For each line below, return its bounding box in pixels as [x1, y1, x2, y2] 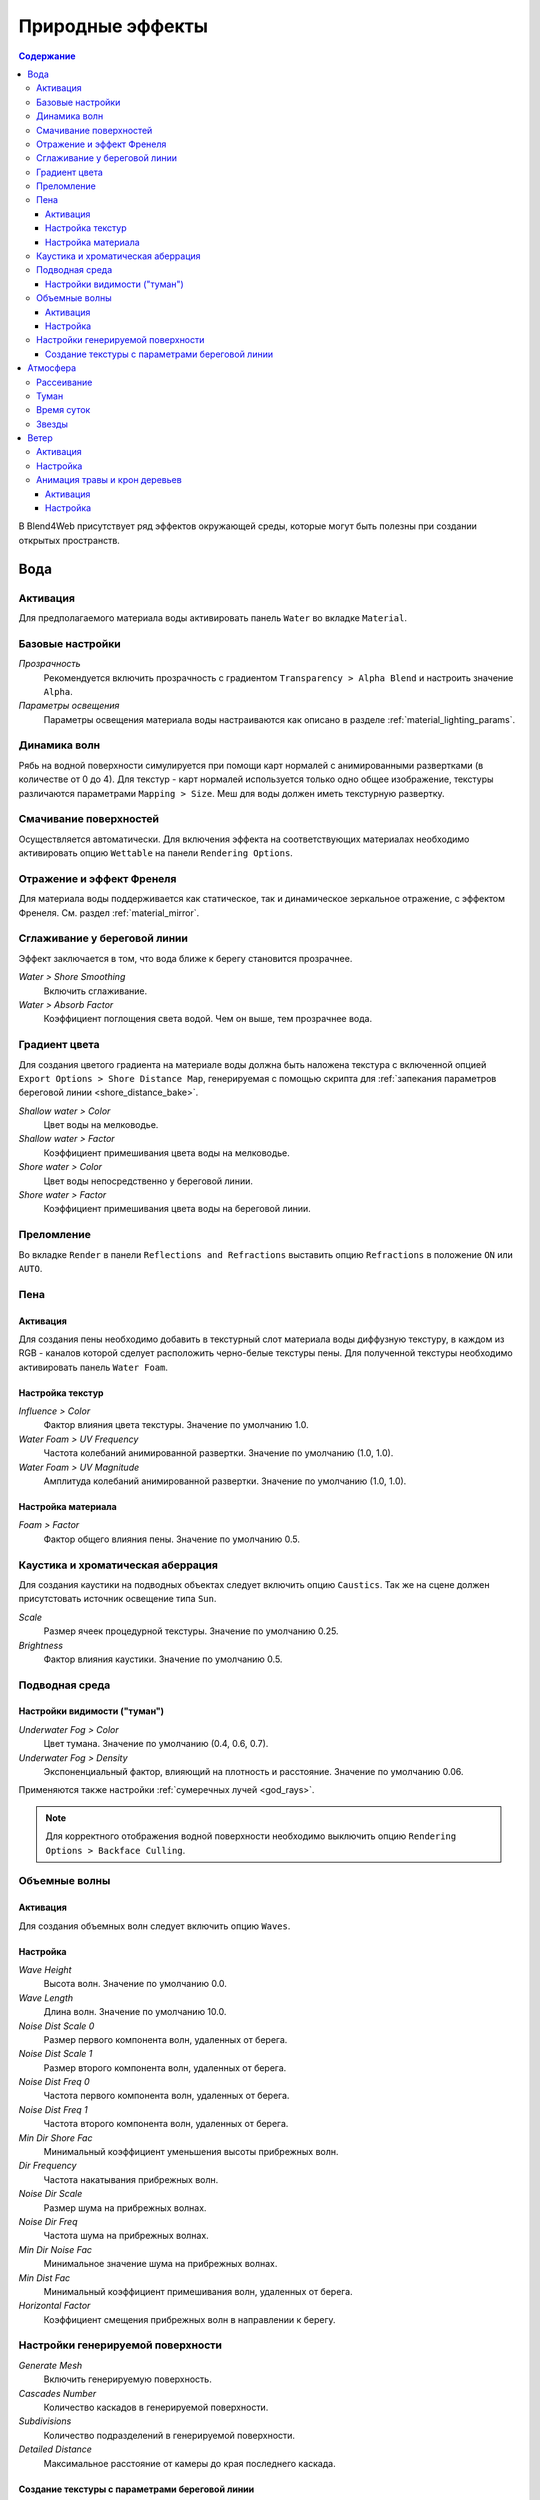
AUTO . [18, 1262, 43, 1274]
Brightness [18, 1639, 64, 1651]
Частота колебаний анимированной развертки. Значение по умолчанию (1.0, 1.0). [43, 1447, 394, 1459]
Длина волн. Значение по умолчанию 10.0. [43, 2006, 227, 2018]
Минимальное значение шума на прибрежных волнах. [43, 2258, 278, 2270]
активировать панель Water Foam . [18, 1361, 169, 1373]
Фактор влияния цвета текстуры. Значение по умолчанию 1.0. [43, 1419, 309, 1431]
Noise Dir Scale [18, 2188, 83, 2200]
